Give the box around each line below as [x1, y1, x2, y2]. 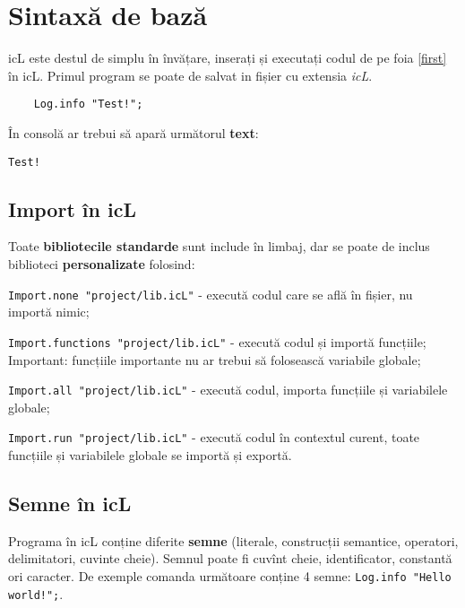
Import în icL [8, 195, 136, 222]
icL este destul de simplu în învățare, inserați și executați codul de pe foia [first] [8, 48, 447, 67]
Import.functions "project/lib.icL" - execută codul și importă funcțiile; [8, 332, 426, 351]
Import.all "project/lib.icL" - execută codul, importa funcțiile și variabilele [8, 380, 448, 399]
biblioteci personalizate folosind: [8, 255, 195, 274]
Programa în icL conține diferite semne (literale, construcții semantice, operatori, [8, 531, 459, 550]
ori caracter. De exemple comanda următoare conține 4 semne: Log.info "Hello [8, 567, 452, 585]
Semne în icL [8, 490, 132, 517]
